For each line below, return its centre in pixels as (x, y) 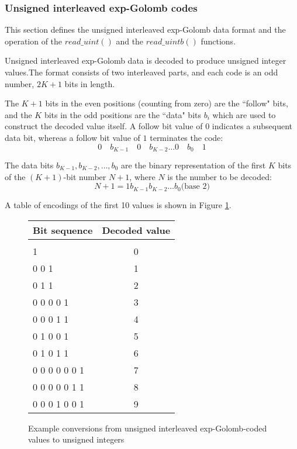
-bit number (85, 176)
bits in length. (90, 83)
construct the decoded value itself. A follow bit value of (104, 126)
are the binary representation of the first (193, 165)
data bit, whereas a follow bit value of (72, 137)
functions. (218, 41)
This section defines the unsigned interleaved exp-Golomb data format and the (145, 30)
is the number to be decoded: (220, 176)
